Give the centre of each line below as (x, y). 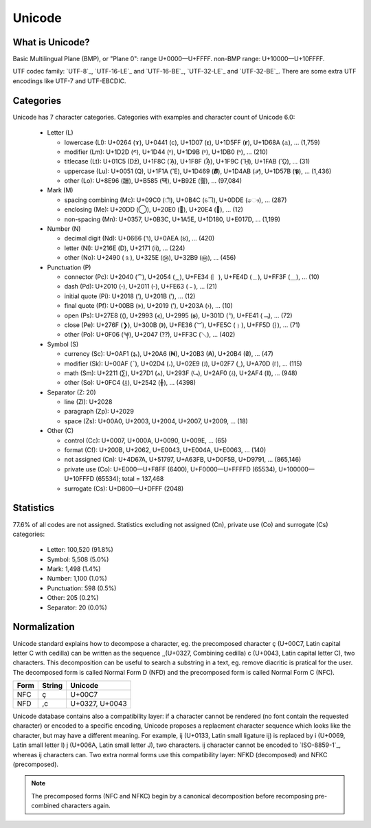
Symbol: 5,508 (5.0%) (78, 559)
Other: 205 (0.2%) (73, 598)
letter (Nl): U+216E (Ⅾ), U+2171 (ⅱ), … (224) (125, 248)
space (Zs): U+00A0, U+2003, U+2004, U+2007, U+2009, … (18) (156, 421)
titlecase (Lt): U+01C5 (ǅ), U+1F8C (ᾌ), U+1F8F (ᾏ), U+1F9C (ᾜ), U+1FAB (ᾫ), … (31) (187, 161)
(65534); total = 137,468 (130, 479)
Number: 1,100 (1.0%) (77, 579)
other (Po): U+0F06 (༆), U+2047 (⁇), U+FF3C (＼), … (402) (150, 335)
